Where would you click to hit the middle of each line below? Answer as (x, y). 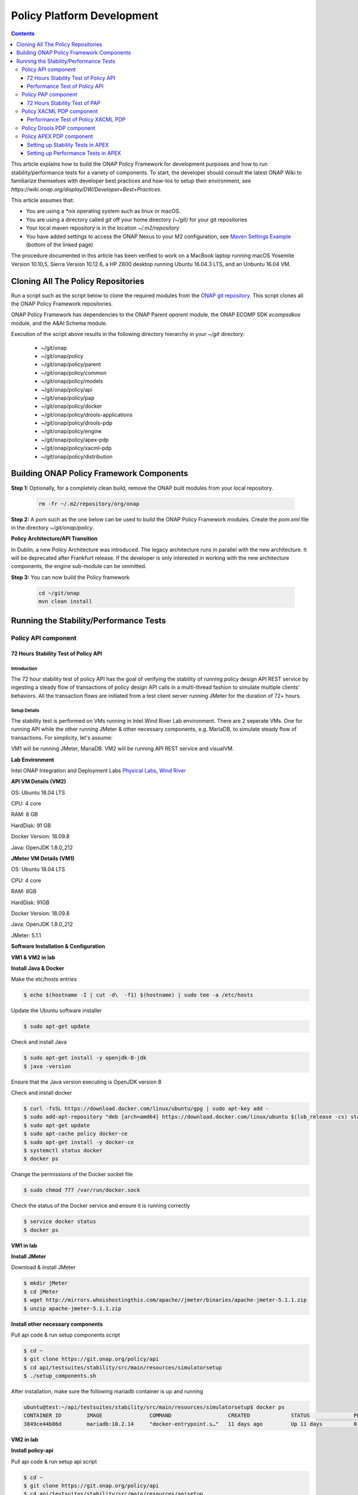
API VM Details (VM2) (38, 782)
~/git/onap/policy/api (67, 389)
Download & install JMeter (43, 1267)
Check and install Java (39, 1042)
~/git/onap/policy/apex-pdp (75, 440)
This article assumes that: (43, 200)
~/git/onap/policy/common (74, 373)
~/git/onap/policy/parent (71, 364)
